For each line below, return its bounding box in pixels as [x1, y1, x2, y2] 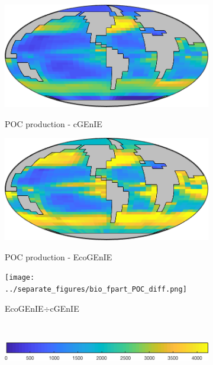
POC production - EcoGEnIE [5, 250, 112, 263]
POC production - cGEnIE [5, 117, 102, 130]
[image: [5, 273, 35, 282]
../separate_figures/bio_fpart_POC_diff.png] [5, 285, 187, 293]
